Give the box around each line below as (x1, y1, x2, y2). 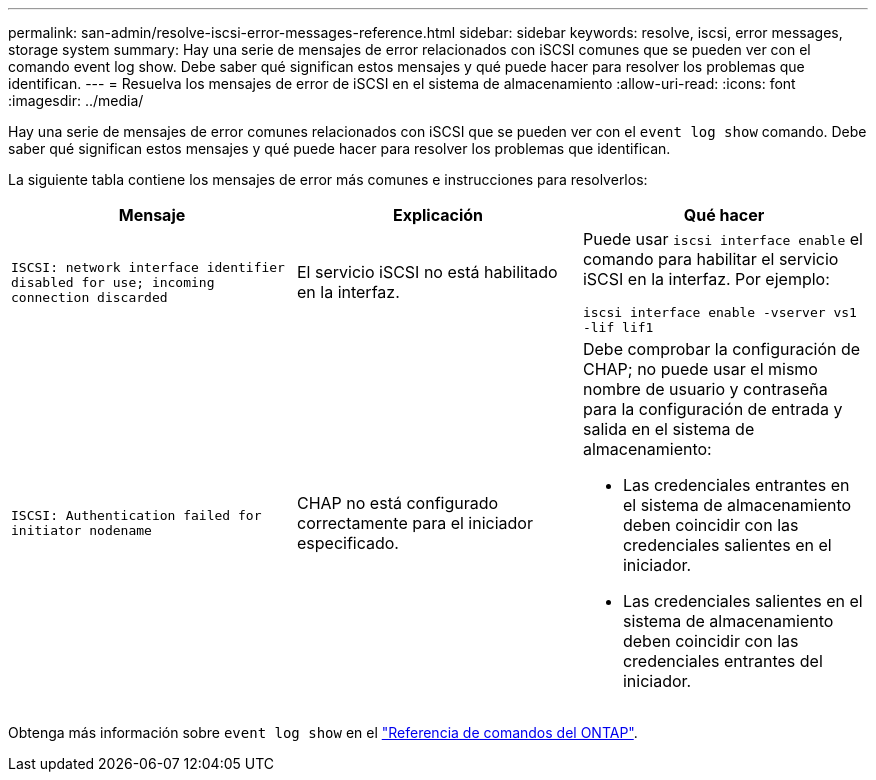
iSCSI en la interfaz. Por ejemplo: (582, 269, 830, 289)
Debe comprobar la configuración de (582, 339, 861, 359)
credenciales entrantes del (622, 651, 823, 671)
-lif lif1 (582, 320, 654, 335)
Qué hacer (683, 205, 765, 225)
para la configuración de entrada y (582, 399, 843, 419)
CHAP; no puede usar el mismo (582, 359, 818, 379)
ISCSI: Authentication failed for (11, 508, 262, 523)
